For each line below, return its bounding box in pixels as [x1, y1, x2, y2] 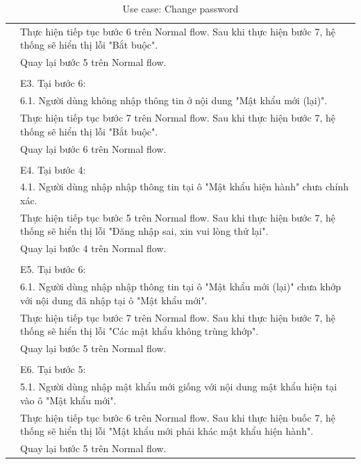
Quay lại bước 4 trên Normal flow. [20, 241, 167, 256]
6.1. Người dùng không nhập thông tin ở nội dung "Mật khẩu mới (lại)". [20, 93, 328, 108]
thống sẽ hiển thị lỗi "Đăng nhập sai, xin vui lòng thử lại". [20, 224, 269, 238]
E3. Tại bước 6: [20, 76, 86, 90]
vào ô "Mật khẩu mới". [20, 392, 117, 407]
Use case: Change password [122, 1, 239, 15]
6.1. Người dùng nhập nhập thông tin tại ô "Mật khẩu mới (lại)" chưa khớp [20, 279, 342, 294]
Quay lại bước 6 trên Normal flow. [20, 141, 167, 156]
